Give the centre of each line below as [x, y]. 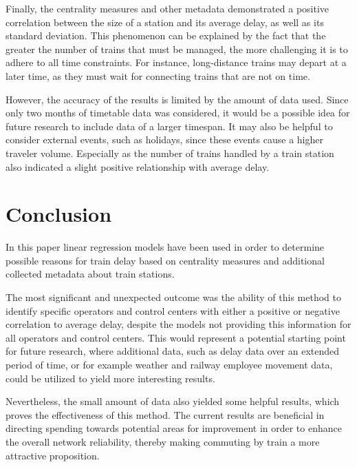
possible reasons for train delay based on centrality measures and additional [165, 260]
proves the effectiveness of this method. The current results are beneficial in [165, 414]
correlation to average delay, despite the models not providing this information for [178, 324]
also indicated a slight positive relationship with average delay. [138, 166]
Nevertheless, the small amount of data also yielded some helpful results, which [173, 401]
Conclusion [59, 214]
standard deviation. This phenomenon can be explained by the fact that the [166, 35]
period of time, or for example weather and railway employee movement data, [169, 364]
